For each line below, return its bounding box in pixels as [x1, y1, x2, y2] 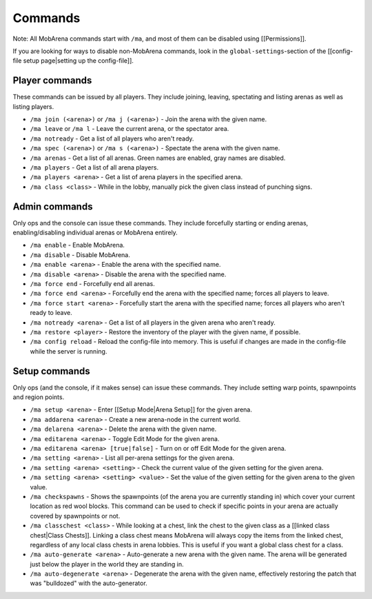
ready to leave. [30, 309, 72, 317]
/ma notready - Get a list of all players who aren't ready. [30, 134, 194, 143]
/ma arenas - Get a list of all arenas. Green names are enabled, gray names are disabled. [30, 154, 286, 162]
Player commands [12, 74, 92, 86]
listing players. [12, 102, 54, 110]
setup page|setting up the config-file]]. [23, 57, 134, 65]
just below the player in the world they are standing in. [30, 560, 184, 568]
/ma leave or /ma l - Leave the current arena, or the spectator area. [30, 125, 229, 133]
